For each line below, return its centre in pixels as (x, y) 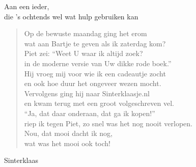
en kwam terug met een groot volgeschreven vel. (99, 103)
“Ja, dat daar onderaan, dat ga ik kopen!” (90, 113)
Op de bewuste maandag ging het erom (86, 33)
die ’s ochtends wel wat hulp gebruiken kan (71, 16)
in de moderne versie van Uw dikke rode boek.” (98, 63)
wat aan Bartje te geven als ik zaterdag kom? (95, 43)
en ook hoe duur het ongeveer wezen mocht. (93, 83)
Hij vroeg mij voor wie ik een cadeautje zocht (95, 73)
